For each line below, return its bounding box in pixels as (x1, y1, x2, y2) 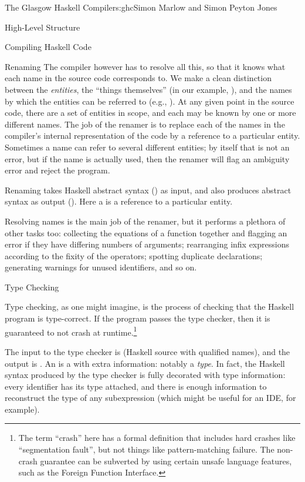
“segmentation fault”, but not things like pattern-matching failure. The (18, 443, 274, 456)
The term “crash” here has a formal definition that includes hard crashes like (18, 431, 296, 444)
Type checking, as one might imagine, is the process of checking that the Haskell (5, 300, 294, 313)
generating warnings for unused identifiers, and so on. (5, 261, 197, 273)
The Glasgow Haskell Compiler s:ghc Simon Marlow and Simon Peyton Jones (5, 1, 277, 13)
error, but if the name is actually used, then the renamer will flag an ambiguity (5, 152, 290, 165)
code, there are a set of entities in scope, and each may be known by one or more (5, 106, 296, 119)
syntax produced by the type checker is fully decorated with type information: (5, 369, 286, 381)
